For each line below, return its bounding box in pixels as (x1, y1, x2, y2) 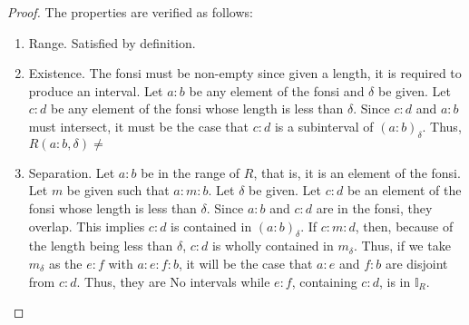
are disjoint (385, 253, 448, 272)
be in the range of (141, 162, 240, 182)
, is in (378, 271, 411, 291)
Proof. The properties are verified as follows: (7, 3, 253, 21)
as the (48, 253, 83, 272)
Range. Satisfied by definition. (28, 33, 196, 52)
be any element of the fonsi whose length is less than (51, 99, 344, 118)
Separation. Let (28, 162, 115, 182)
